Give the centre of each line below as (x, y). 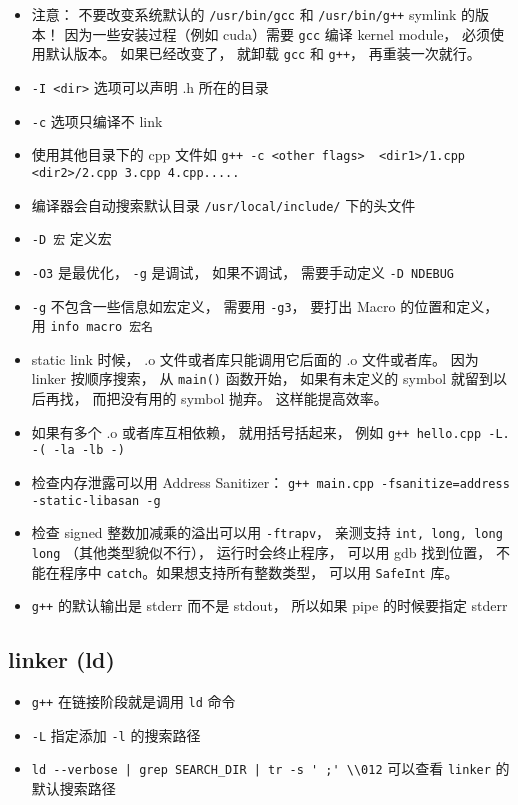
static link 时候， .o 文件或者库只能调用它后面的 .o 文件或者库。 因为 (255, 358)
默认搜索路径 (73, 788)
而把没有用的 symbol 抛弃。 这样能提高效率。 (240, 398)
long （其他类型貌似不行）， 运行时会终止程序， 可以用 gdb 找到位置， (261, 552)
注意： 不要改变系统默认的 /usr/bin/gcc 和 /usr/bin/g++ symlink (244, 14)
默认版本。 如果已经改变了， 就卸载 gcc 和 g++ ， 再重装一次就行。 (263, 53)
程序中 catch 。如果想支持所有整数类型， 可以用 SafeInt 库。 (259, 571)
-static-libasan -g (96, 500)
